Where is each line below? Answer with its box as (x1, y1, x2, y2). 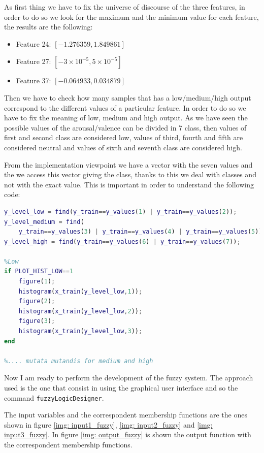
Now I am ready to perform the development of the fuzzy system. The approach (4, 372, 253, 383)
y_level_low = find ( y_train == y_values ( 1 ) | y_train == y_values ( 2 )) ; (4, 208, 237, 215)
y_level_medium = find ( (4, 218, 84, 225)
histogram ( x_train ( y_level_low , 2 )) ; (18, 307, 143, 315)
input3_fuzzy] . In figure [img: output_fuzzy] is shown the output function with (4, 429, 251, 440)
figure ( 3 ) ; (18, 317, 55, 325)
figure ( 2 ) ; (18, 298, 55, 305)
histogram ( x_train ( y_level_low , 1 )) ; (18, 287, 143, 295)
